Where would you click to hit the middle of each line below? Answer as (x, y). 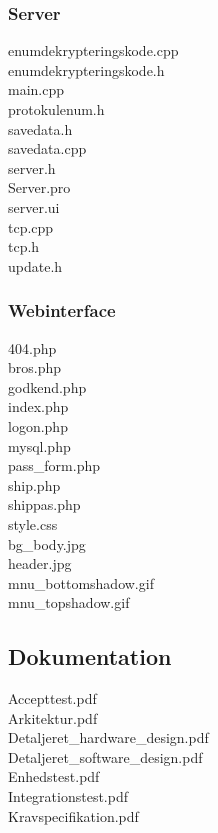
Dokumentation (90, 656)
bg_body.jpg (47, 543)
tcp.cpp (31, 226)
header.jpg (40, 563)
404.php (32, 347)
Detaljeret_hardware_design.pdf (108, 737)
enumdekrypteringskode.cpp (93, 50)
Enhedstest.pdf (54, 776)
